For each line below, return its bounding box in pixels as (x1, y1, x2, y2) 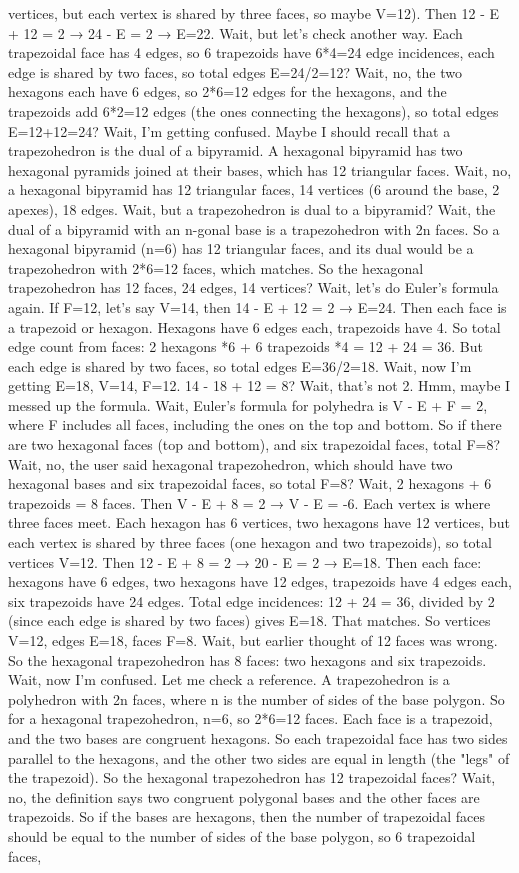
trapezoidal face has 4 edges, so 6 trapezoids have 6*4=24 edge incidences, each (8, 42, 495, 63)
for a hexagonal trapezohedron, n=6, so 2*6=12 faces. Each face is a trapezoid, (8, 708, 493, 729)
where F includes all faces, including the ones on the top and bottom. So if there (8, 414, 502, 435)
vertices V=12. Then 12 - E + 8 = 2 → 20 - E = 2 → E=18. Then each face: (8, 551, 482, 572)
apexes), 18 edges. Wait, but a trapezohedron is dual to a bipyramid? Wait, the (8, 198, 496, 219)
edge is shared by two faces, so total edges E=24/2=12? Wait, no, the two (8, 61, 463, 82)
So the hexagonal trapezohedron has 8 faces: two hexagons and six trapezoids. (8, 649, 487, 670)
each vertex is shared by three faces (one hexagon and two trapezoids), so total (8, 532, 492, 553)
